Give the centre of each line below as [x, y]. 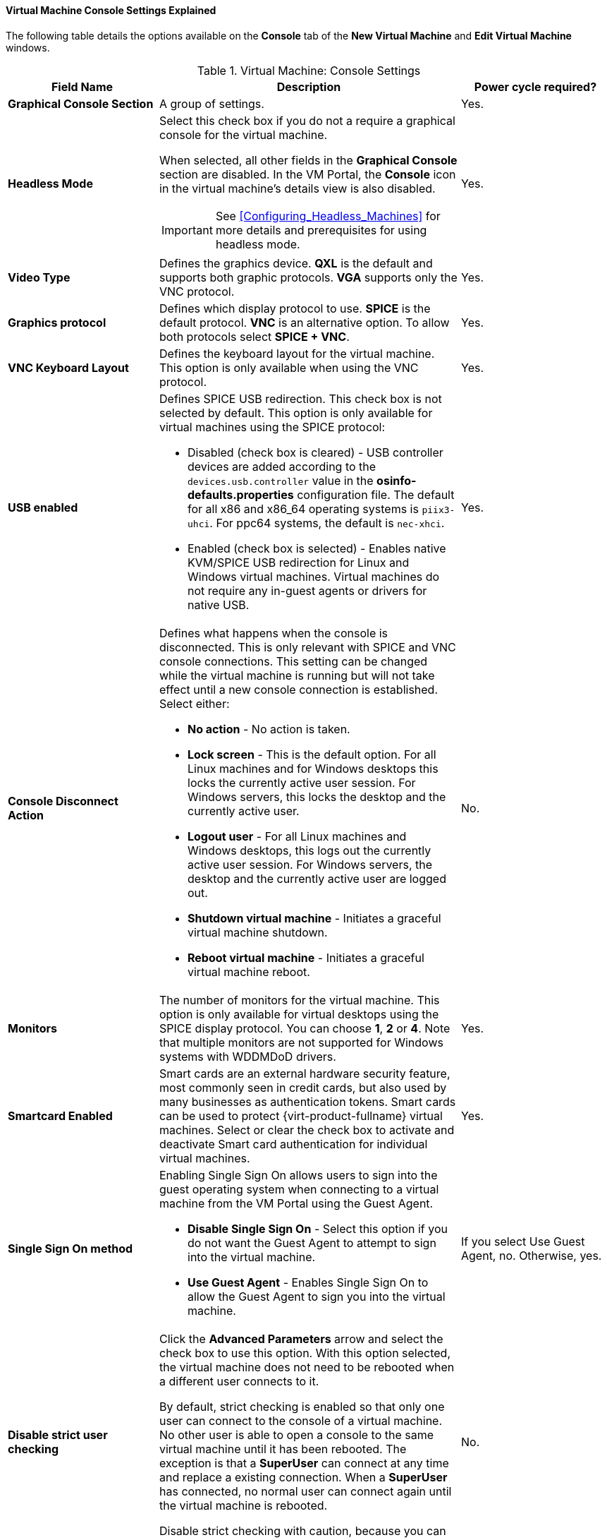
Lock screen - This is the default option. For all [312, 754]
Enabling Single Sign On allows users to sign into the [299, 1175]
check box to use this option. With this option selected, [305, 1353]
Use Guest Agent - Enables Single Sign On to [308, 1282]
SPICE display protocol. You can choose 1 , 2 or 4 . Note [305, 1028]
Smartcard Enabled [60, 1115]
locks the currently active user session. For [302, 782]
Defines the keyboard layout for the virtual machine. [297, 353]
